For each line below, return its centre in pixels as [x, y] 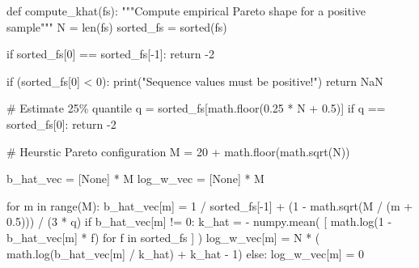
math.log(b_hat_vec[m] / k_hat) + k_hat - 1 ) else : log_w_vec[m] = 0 [185, 253]
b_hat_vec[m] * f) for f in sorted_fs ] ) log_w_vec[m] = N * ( [163, 237]
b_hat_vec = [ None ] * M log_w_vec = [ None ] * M [135, 179]
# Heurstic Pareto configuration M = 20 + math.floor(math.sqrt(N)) [178, 151]
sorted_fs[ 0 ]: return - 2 [61, 123]
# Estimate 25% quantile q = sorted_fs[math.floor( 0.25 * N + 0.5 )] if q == [196, 108]
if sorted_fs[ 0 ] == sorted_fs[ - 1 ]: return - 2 [110, 54]
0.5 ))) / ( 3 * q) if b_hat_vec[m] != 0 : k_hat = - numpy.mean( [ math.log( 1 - [199, 221]
